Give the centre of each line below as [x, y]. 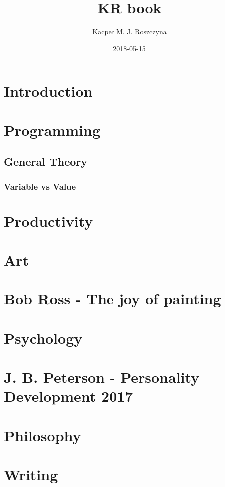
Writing [31, 474]
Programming [52, 130]
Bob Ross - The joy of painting [112, 299]
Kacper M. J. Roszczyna [129, 32]
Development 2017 [69, 396]
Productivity [49, 221]
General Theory [46, 161]
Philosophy [43, 435]
